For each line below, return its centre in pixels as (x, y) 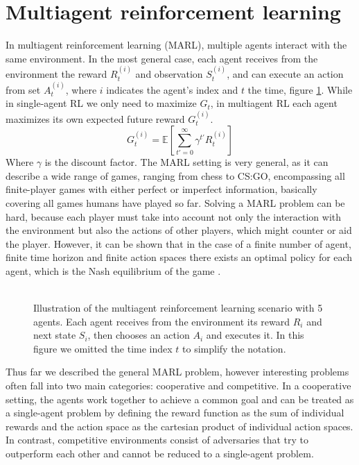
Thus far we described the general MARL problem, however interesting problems (177, 372)
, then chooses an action (139, 335)
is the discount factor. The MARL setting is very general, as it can (186, 162)
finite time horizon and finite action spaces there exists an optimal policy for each (179, 257)
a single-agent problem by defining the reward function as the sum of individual (175, 413)
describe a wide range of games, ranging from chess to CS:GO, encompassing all (175, 175)
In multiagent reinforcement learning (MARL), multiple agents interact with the (176, 45)
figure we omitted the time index (103, 348)
